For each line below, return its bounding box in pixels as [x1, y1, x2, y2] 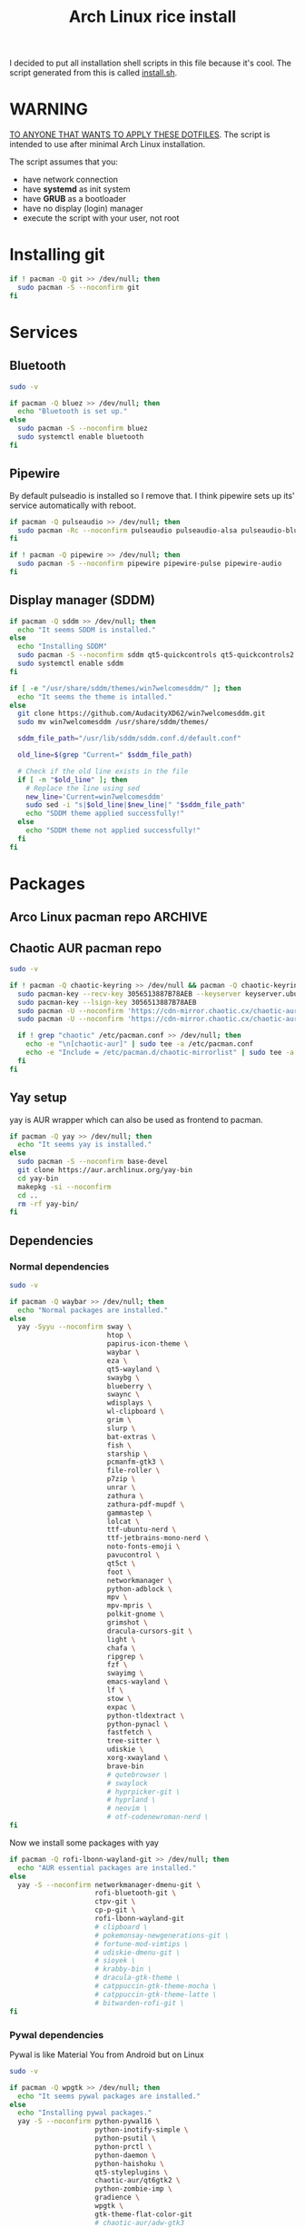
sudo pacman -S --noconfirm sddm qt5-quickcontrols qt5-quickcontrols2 [17, 651, 295, 660]
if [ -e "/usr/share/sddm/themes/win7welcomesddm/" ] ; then [9, 683, 242, 692]
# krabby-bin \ [94, 1964, 152, 1974]
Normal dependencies [9, 1260, 110, 1273]
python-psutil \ [94, 2134, 156, 2143]
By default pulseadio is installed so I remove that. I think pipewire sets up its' [9, 490, 295, 501]
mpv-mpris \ [106, 1601, 152, 1610]
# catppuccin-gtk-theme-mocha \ [94, 1982, 218, 1991]
